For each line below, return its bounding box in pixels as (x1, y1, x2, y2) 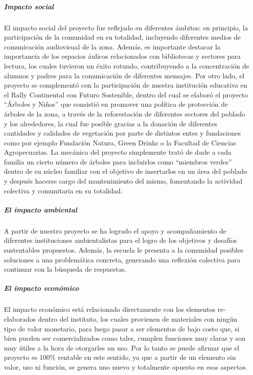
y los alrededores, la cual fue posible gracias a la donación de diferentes (4, 118, 217, 128)
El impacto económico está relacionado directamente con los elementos (4, 304, 216, 314)
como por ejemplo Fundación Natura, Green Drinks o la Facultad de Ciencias (4, 137, 236, 147)
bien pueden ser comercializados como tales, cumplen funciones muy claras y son (4, 333, 246, 343)
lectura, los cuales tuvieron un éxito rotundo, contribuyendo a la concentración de (4, 60, 250, 70)
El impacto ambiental (4, 204, 77, 214)
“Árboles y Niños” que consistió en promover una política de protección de (4, 99, 228, 109)
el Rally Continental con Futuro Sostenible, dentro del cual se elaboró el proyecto (4, 89, 248, 99)
